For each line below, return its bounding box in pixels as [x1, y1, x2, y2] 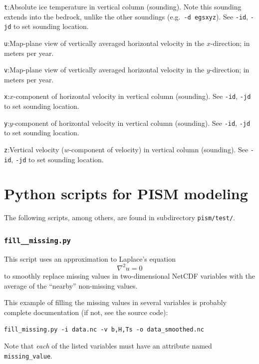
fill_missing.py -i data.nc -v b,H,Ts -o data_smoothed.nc [4, 326, 204, 334]
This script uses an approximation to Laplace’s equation [4, 253, 176, 264]
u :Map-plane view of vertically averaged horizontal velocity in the [4, 37, 205, 48]
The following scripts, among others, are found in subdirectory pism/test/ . [4, 212, 235, 223]
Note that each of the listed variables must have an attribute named [4, 340, 212, 351]
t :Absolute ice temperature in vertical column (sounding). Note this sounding [4, 1, 242, 11]
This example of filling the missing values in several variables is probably [4, 297, 227, 308]
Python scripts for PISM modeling [4, 183, 248, 204]
